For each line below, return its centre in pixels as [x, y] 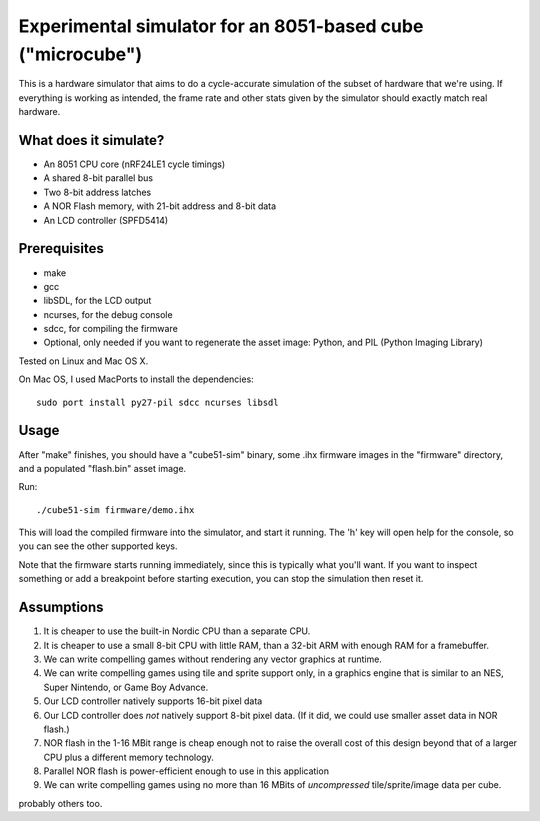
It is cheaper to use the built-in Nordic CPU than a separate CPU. [177, 631]
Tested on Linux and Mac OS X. [83, 361]
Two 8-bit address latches [97, 192]
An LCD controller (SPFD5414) [106, 220]
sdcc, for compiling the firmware [111, 329]
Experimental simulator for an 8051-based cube [221, 26]
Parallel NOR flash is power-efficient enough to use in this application [186, 771]
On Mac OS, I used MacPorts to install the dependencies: [136, 379]
